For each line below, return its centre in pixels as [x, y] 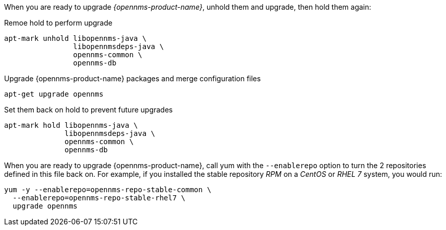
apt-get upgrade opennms [54, 94]
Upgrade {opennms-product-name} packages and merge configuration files [133, 78]
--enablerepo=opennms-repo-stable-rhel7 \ [99, 198]
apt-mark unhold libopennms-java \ [76, 38]
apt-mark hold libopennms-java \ [71, 125]
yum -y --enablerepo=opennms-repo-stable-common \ [108, 190]
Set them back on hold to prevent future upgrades [89, 110]
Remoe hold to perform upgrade [58, 23]
